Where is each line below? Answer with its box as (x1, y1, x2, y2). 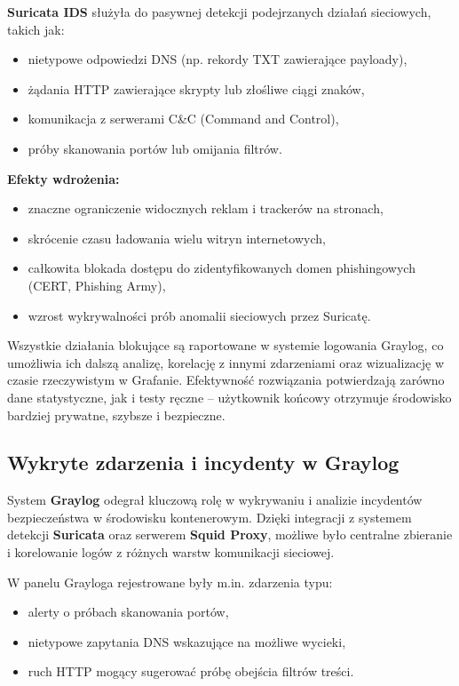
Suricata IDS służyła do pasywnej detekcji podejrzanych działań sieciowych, (7, 3, 431, 20)
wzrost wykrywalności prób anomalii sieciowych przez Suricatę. (28, 306, 371, 324)
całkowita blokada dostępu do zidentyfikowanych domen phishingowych (28, 259, 415, 277)
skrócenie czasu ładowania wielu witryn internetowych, (28, 228, 326, 247)
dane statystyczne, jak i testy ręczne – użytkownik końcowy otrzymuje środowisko (7, 387, 452, 406)
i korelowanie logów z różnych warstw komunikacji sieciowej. (7, 543, 335, 562)
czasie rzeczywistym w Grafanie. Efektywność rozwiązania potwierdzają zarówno (7, 371, 445, 389)
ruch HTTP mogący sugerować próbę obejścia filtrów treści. (28, 662, 354, 681)
